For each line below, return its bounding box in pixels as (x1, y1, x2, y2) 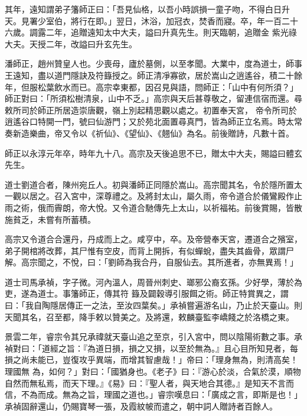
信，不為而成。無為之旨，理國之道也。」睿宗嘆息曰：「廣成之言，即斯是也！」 (5, 388, 302, 401)
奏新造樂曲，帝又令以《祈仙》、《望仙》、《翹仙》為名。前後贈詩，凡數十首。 (5, 126, 294, 139)
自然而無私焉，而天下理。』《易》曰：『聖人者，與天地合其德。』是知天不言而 (5, 376, 294, 389)
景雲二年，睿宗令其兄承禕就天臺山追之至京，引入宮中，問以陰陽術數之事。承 (5, 330, 302, 343)
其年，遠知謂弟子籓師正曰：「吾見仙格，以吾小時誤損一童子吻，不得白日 (5, 3, 282, 15)
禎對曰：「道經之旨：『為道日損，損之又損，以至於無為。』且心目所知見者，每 (5, 342, 298, 354)
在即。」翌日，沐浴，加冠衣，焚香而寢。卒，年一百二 (87, 14, 290, 27)
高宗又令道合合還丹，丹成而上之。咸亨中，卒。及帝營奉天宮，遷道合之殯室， (5, 233, 302, 245)
